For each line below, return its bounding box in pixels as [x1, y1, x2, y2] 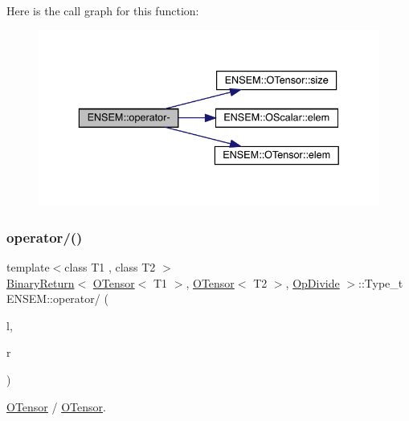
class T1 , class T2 [64, 259, 156, 276]
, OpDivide [285, 274, 340, 291]
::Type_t [358, 274, 403, 291]
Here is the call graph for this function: [6, 2, 199, 18]
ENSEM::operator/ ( [6, 290, 108, 307]
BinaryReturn [6, 274, 75, 291]
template [6, 259, 50, 276]
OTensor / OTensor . [6, 398, 106, 415]
